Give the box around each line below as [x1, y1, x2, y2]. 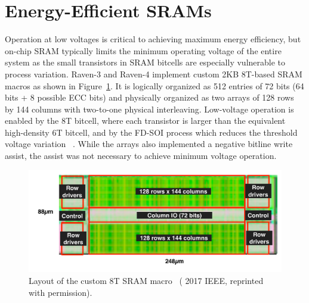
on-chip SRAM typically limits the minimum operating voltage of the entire [5, 44, 282, 57]
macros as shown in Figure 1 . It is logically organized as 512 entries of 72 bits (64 [5, 79, 304, 92]
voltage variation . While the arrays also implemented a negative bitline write [5, 138, 293, 150]
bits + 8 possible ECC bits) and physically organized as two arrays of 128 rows [5, 91, 294, 104]
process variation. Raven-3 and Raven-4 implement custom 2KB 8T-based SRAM [5, 67, 302, 80]
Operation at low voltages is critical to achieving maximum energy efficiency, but [5, 33, 301, 45]
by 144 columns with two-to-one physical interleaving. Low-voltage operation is [5, 102, 294, 115]
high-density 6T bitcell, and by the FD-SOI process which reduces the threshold [5, 126, 298, 138]
